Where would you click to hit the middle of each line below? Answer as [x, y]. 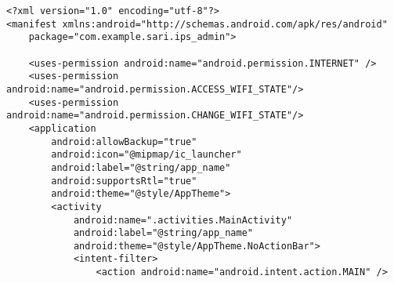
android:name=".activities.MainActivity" [183, 220]
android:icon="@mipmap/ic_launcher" [146, 155]
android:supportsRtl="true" [124, 181]
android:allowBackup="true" [124, 141]
